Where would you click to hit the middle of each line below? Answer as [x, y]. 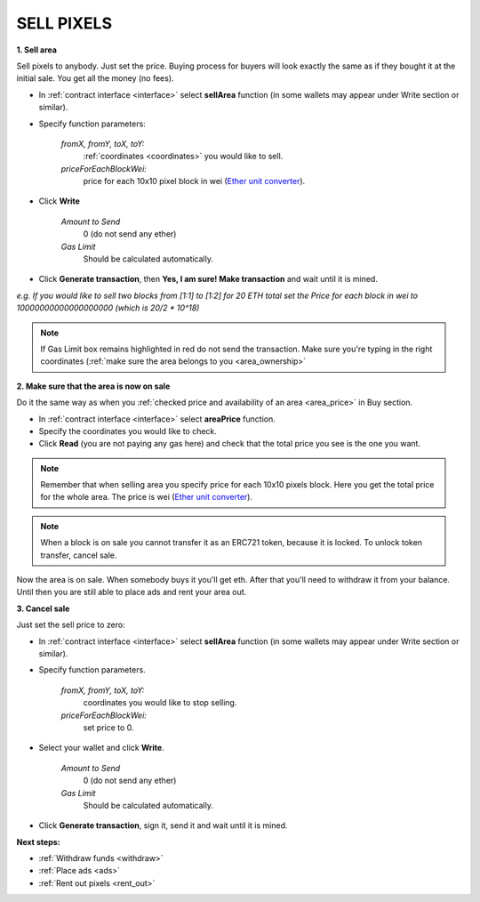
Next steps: [39, 842]
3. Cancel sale [43, 608]
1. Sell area [37, 50]
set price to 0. [108, 727]
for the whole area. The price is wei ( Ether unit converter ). [147, 497]
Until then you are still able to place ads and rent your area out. [132, 592]
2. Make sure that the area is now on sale [93, 386]
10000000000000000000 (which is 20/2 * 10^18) [108, 308]
